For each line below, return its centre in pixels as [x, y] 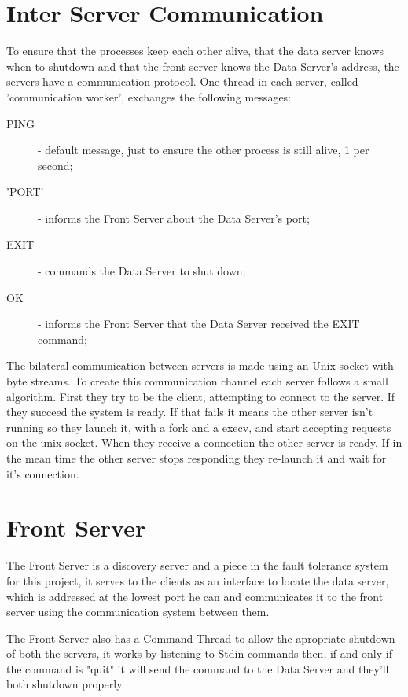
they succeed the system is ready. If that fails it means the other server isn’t [190, 412]
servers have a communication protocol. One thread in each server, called [182, 81]
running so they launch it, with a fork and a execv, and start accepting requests [199, 427]
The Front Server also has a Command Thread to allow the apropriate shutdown [201, 638]
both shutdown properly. [66, 684]
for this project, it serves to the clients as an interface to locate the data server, [198, 580]
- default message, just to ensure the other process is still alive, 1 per [204, 150]
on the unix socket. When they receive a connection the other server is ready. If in [204, 443]
